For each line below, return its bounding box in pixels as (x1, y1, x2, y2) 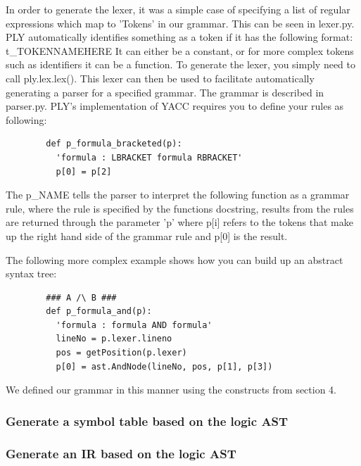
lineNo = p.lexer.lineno (56, 334, 172, 344)
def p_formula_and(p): (46, 306, 152, 317)
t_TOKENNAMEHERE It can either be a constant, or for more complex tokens (6, 43, 354, 58)
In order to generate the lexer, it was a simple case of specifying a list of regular (6, 2, 350, 16)
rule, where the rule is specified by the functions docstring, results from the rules (6, 201, 354, 215)
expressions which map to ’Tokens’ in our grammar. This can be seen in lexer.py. (6, 15, 355, 30)
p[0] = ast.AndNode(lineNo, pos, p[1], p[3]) (56, 361, 273, 372)
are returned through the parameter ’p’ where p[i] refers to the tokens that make (6, 215, 354, 229)
